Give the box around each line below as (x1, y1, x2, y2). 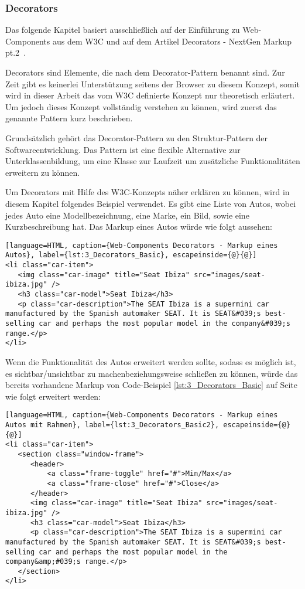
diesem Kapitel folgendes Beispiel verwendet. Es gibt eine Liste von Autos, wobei (5, 197, 296, 209)
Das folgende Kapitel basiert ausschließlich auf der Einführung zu (5, 23, 240, 36)
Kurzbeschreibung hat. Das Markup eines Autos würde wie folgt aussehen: (5, 220, 272, 233)
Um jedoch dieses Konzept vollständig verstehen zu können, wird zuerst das (5, 100, 277, 113)
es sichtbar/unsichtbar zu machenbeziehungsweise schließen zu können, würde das (5, 367, 298, 379)
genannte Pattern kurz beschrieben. (5, 112, 133, 124)
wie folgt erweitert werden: (5, 390, 101, 402)
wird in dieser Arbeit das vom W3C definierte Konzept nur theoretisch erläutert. (5, 89, 295, 101)
